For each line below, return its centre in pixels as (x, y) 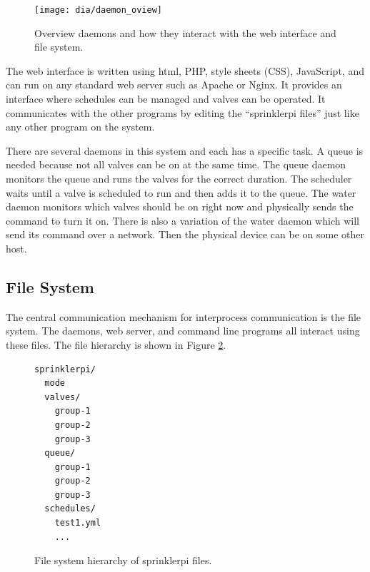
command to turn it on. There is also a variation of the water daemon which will (182, 220)
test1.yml (78, 523)
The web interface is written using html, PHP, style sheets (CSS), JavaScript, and (185, 70)
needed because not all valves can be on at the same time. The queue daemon (176, 164)
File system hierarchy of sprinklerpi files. (123, 560)
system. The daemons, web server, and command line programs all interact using (183, 331)
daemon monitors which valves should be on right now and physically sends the (180, 206)
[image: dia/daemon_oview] (98, 10)
